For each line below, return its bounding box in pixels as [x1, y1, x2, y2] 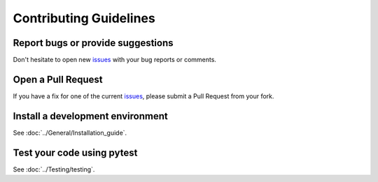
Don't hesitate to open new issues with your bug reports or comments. [13, 56, 217, 64]
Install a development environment [13, 110, 168, 122]
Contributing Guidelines [13, 10, 155, 26]
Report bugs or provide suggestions [13, 37, 174, 49]
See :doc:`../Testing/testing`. [13, 165, 95, 174]
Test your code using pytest [13, 146, 138, 158]
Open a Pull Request [13, 73, 103, 85]
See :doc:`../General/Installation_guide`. [13, 128, 127, 137]
